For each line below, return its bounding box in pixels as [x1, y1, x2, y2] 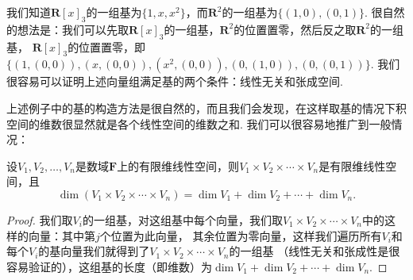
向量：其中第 [28, 227, 95, 244]
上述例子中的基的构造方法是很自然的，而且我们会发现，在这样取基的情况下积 [6, 99, 407, 116]
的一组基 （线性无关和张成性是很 [229, 243, 400, 259]
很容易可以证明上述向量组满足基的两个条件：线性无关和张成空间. [6, 73, 343, 90]
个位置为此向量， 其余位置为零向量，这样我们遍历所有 [99, 227, 382, 244]
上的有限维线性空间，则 [117, 157, 240, 174]
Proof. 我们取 [6, 211, 73, 228]
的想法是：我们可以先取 [6, 21, 129, 37]
